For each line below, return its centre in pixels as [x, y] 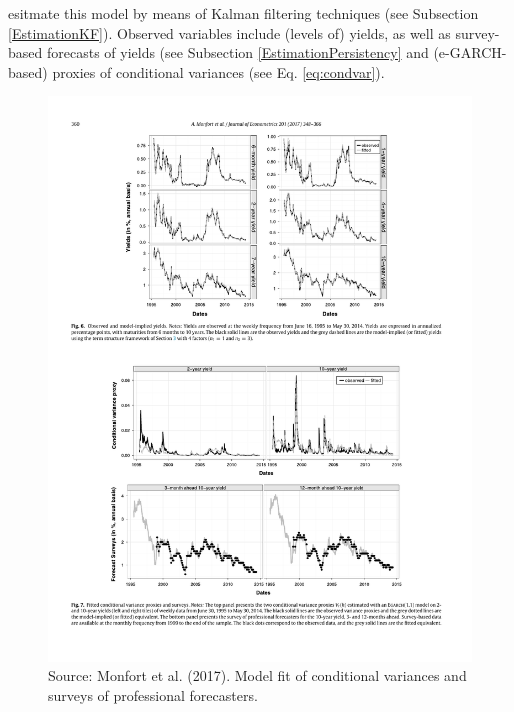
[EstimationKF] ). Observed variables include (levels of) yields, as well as [229, 32]
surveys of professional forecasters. [153, 694]
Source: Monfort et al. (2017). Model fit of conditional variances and [257, 675]
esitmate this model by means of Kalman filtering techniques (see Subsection [243, 13]
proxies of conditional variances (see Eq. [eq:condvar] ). [218, 71]
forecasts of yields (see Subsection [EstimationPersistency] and [237, 52]
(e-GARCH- [470, 52]
